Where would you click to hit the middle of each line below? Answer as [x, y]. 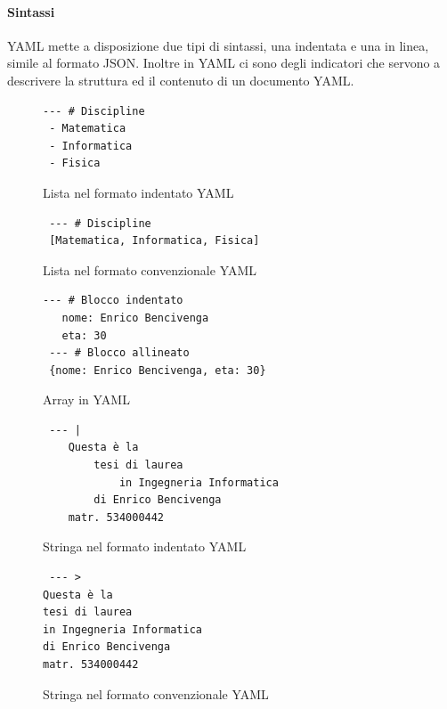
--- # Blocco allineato [119, 353]
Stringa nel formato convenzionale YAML [156, 693]
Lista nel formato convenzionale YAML [150, 269]
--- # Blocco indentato [113, 301]
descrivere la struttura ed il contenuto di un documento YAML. [181, 80]
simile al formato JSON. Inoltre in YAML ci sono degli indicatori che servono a [224, 63]
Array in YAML [86, 399]
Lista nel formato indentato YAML [138, 192]
